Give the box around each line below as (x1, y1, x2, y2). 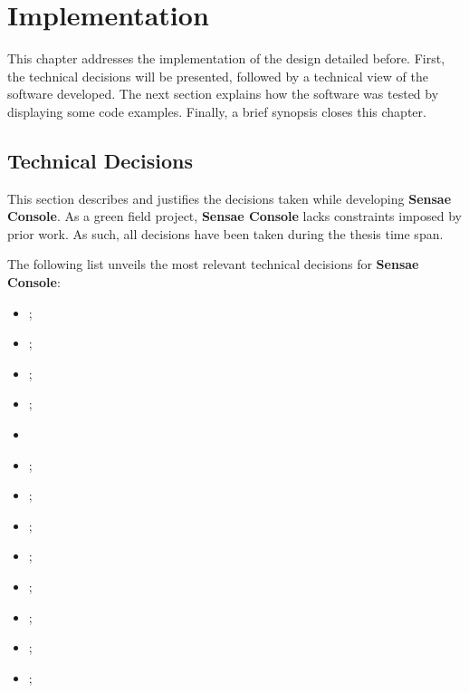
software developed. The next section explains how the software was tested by (7, 84, 439, 103)
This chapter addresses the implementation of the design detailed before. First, (7, 49, 445, 68)
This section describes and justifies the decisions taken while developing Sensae (7, 188, 452, 207)
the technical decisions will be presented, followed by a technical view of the (7, 66, 428, 85)
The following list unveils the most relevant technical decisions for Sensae (7, 255, 419, 274)
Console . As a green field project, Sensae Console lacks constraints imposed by (7, 207, 462, 226)
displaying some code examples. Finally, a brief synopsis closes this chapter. (7, 101, 426, 120)
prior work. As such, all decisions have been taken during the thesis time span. (7, 224, 444, 243)
